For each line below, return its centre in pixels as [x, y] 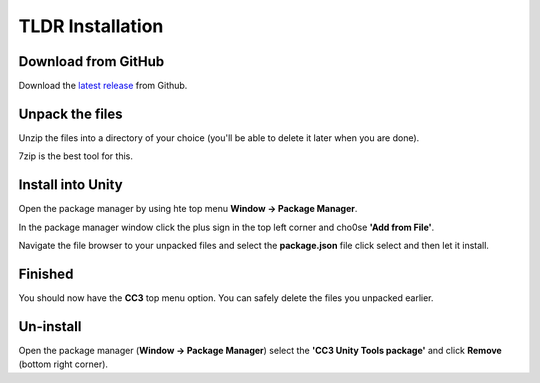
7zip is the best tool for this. [76, 156]
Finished [46, 273]
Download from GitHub [91, 61]
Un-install [50, 326]
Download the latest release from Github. [103, 86]
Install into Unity [71, 185]
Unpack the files [71, 113]
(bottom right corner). [63, 364]
